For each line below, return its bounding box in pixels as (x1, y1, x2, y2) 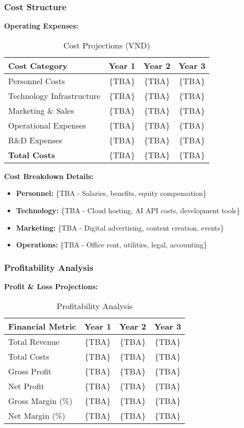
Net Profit (8, 380, 44, 392)
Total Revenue (8, 335, 60, 347)
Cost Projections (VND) (63, 39, 150, 51)
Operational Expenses (8, 119, 86, 131)
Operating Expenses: (4, 20, 78, 31)
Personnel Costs (8, 74, 65, 87)
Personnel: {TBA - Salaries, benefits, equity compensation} (16, 188, 207, 198)
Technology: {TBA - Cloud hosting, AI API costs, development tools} (16, 205, 240, 215)
